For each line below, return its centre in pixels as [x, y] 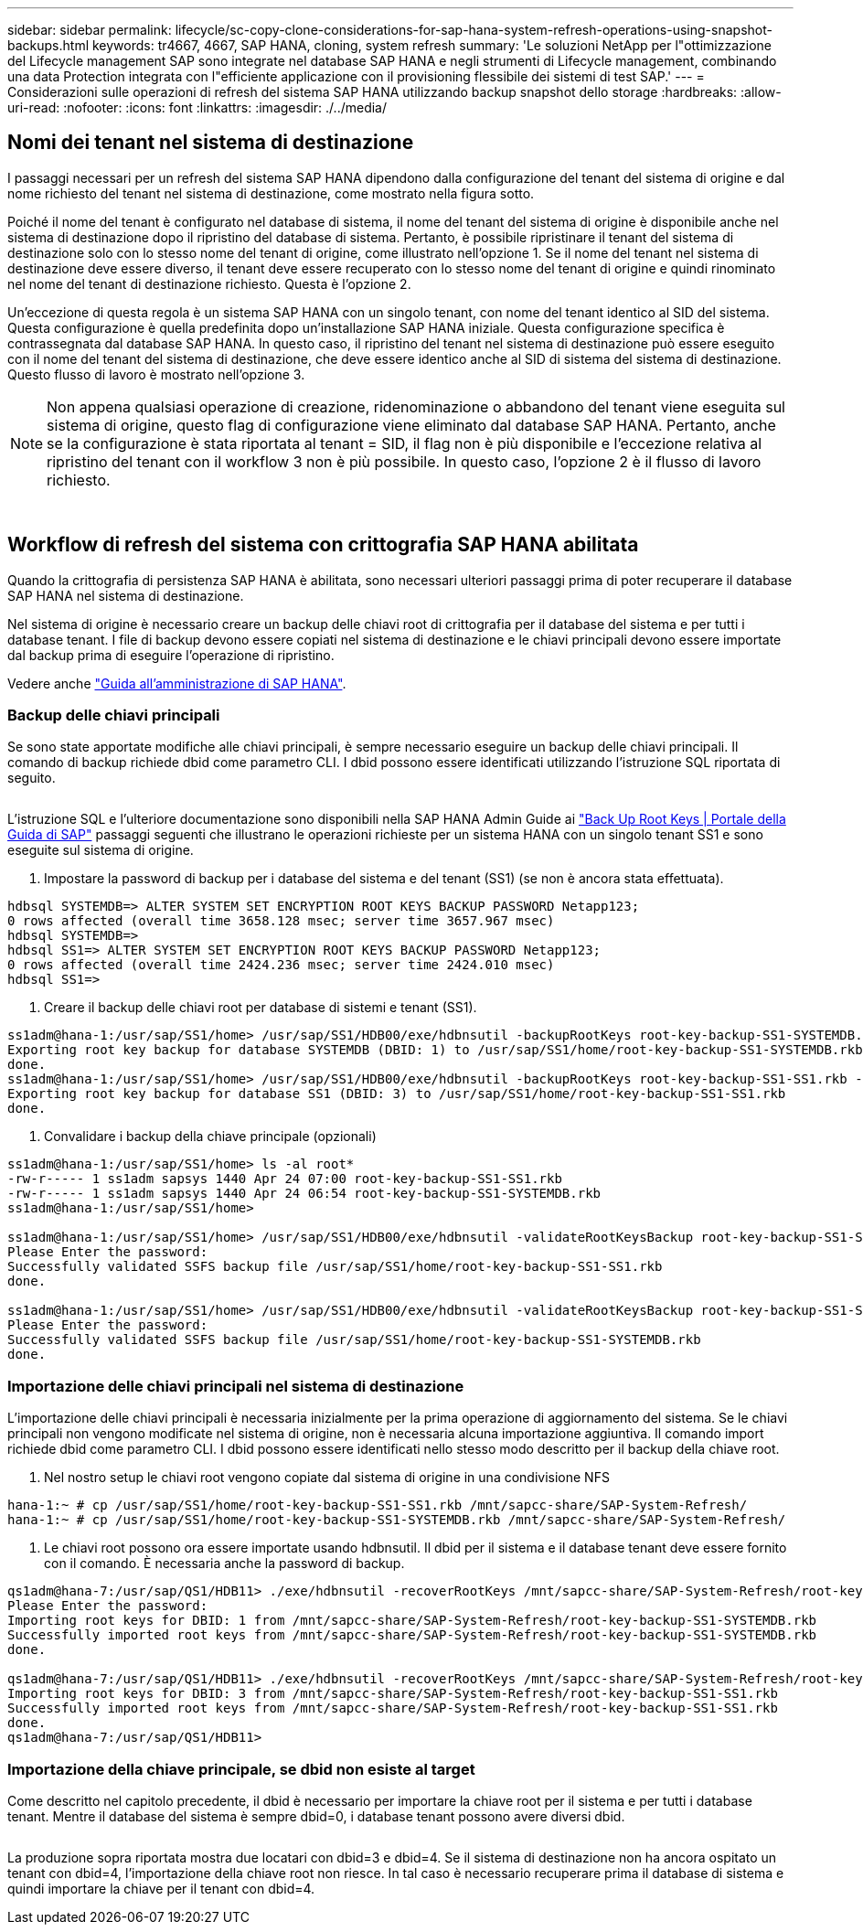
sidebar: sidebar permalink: [90, 30]
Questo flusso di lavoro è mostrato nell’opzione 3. [156, 374]
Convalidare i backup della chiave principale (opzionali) [210, 1137]
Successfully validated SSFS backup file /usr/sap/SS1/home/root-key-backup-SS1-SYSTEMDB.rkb [354, 1340]
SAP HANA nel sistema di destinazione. [126, 595]
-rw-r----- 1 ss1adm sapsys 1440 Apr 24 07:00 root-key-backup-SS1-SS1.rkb [285, 1179]
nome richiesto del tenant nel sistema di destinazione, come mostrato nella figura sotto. [271, 193]
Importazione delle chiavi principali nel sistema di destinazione [236, 1386]
